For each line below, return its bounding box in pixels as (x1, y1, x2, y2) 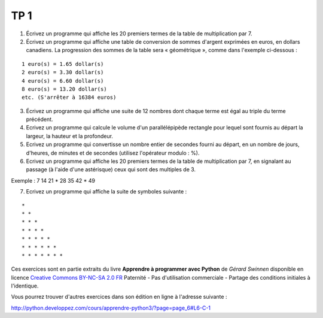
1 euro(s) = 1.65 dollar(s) (22, 60, 104, 67)
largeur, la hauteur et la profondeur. (26, 132, 114, 140)
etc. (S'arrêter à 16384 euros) (22, 94, 117, 101)
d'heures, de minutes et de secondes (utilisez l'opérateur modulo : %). (26, 149, 200, 156)
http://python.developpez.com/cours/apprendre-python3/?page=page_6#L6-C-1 (11, 304, 211, 311)
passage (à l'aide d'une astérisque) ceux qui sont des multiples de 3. (26, 166, 196, 173)
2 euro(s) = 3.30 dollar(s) (22, 69, 104, 76)
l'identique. (11, 282, 39, 290)
